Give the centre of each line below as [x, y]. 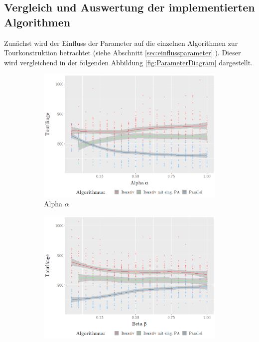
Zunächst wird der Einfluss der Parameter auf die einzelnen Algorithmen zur [121, 43]
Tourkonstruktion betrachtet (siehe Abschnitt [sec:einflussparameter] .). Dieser [123, 53]
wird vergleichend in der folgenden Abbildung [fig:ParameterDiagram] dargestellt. [128, 62]
